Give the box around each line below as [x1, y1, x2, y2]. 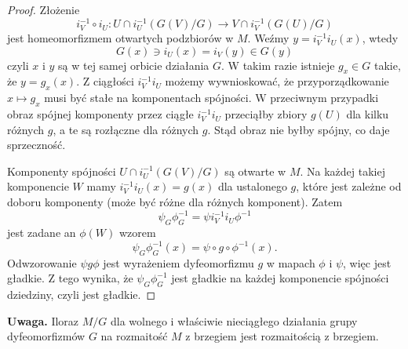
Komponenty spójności [7, 162, 116, 179]
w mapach [266, 254, 315, 271]
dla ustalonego [217, 178, 287, 194]
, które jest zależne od [296, 178, 402, 194]
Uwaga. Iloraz [7, 312, 79, 329]
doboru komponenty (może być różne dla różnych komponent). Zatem [7, 194, 343, 210]
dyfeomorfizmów [7, 328, 86, 344]
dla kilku [346, 106, 389, 122]
